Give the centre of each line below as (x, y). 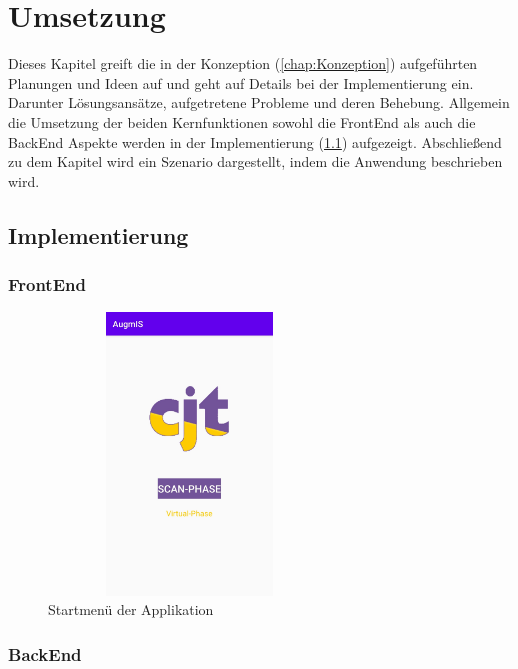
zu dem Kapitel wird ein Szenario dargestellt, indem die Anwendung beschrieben (255, 161)
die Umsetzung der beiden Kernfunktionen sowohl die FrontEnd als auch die (242, 121)
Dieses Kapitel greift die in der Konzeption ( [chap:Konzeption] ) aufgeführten (243, 63)
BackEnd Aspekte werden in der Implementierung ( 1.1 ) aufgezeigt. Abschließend (255, 141)
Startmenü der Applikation (131, 609)
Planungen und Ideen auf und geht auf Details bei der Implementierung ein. (241, 82)
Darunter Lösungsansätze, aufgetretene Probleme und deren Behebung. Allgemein (259, 102)
